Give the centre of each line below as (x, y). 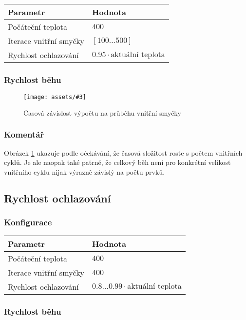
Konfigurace (28, 222)
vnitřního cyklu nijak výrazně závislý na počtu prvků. (85, 171)
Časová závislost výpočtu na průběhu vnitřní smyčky (102, 112)
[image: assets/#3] (55, 97)
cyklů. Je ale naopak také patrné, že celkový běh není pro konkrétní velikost (117, 162)
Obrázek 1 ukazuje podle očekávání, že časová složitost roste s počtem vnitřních (123, 152)
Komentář (24, 134)
